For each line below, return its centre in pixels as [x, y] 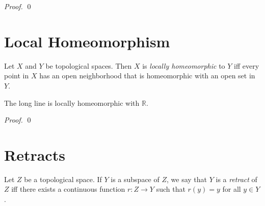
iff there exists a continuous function [68, 189]
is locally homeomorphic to [184, 65]
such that [171, 189]
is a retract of [236, 179]
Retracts [35, 154]
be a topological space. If [63, 179]
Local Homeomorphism [87, 41]
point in [17, 76]
